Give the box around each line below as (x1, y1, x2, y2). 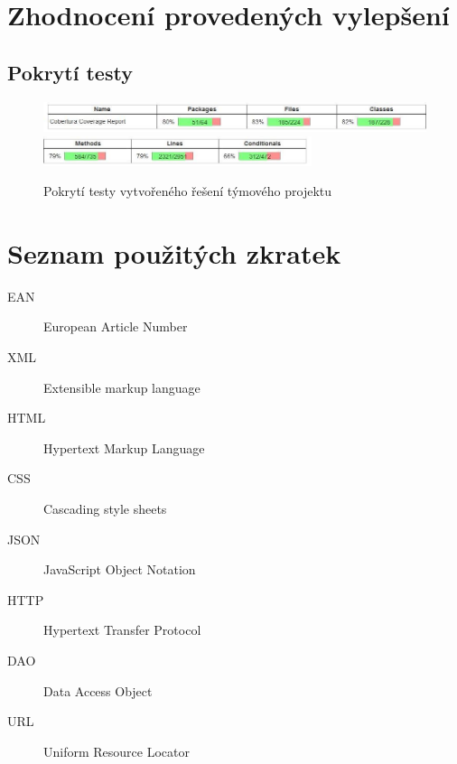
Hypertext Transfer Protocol (43, 620, 201, 639)
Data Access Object (43, 681, 153, 700)
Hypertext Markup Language (43, 438, 205, 457)
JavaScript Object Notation (43, 560, 196, 579)
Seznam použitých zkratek (7, 234, 341, 271)
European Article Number (43, 317, 188, 336)
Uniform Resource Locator (43, 741, 190, 760)
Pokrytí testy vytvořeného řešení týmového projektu (43, 182, 332, 200)
